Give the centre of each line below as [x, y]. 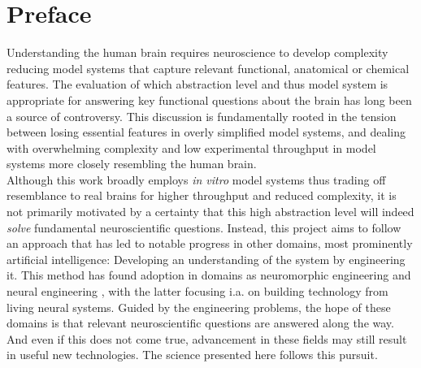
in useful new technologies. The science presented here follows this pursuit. [192, 355]
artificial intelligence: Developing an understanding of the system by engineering [206, 259]
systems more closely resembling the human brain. [132, 164]
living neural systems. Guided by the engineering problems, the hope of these [199, 307]
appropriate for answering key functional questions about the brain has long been [209, 100]
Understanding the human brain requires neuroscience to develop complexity [197, 52]
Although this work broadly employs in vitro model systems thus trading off [196, 179]
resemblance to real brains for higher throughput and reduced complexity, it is [202, 195]
